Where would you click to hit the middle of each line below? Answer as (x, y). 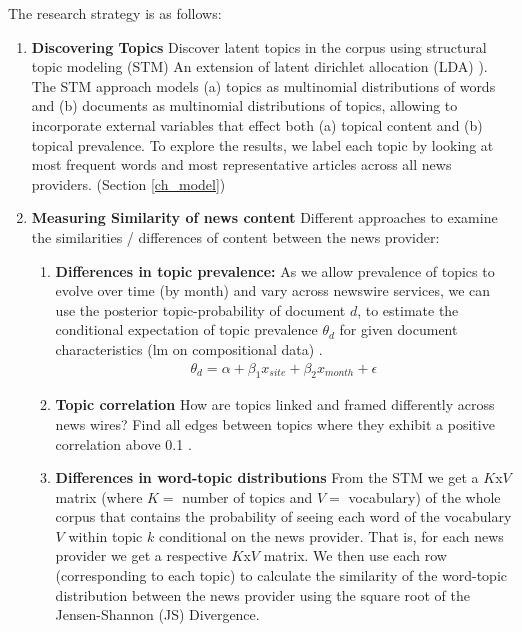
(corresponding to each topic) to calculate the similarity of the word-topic (281, 575)
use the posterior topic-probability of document (200, 309)
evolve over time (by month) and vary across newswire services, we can (273, 290)
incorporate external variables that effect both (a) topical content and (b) (257, 124)
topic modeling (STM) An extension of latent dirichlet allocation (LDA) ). (259, 66)
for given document (398, 329)
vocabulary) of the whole (424, 496)
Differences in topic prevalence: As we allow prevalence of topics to (275, 270)
